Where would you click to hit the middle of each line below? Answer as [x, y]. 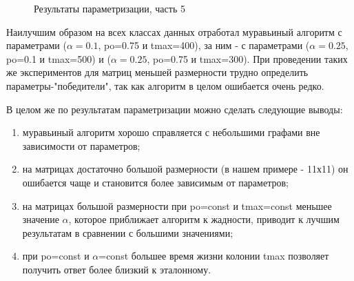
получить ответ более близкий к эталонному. [117, 269]
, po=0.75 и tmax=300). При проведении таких [247, 58]
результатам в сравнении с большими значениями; [128, 232]
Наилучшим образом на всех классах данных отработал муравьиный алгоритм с [174, 31]
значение [41, 219]
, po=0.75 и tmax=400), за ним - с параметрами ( [204, 45]
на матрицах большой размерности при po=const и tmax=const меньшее [177, 205]
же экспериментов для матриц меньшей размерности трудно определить [157, 72]
